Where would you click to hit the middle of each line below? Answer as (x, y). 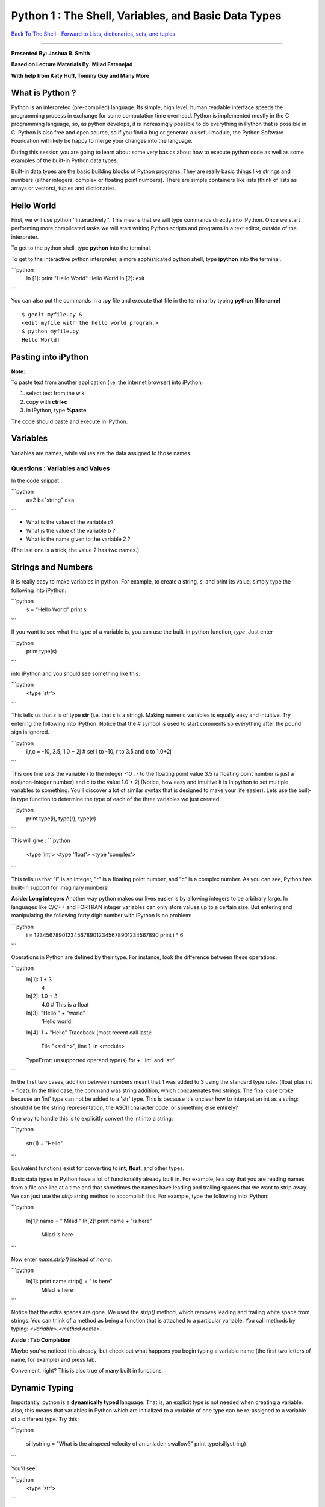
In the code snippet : (37, 480)
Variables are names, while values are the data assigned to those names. (101, 453)
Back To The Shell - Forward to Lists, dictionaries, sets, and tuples (93, 34)
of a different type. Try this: (45, 1419)
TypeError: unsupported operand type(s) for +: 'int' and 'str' (101, 1060)
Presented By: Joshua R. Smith (51, 53)
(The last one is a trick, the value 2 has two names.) (75, 550)
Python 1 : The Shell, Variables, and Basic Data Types (146, 16)
